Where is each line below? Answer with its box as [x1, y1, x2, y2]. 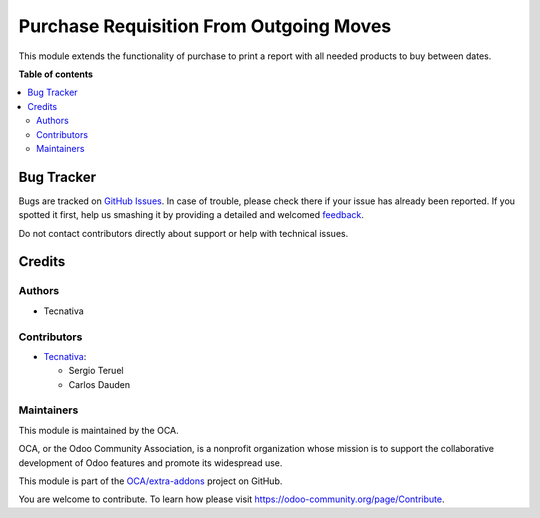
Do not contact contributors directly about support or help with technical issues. [18, 227, 349, 239]
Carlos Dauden [68, 378, 130, 390]
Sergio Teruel [68, 365, 124, 377]
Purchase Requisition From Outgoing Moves [18, 15, 392, 37]
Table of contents [18, 68, 94, 80]
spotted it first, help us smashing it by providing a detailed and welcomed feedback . [18, 209, 365, 221]
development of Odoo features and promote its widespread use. [18, 456, 283, 469]
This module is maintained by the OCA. [18, 424, 179, 436]
